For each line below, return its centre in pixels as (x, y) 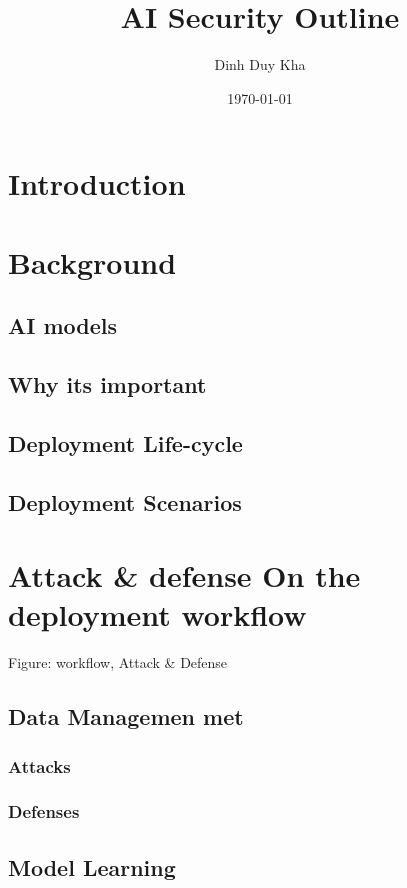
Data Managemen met (126, 716)
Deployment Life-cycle (125, 442)
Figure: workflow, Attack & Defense (118, 662)
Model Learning (92, 866)
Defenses (44, 811)
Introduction (97, 183)
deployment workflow (157, 614)
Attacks (39, 765)
